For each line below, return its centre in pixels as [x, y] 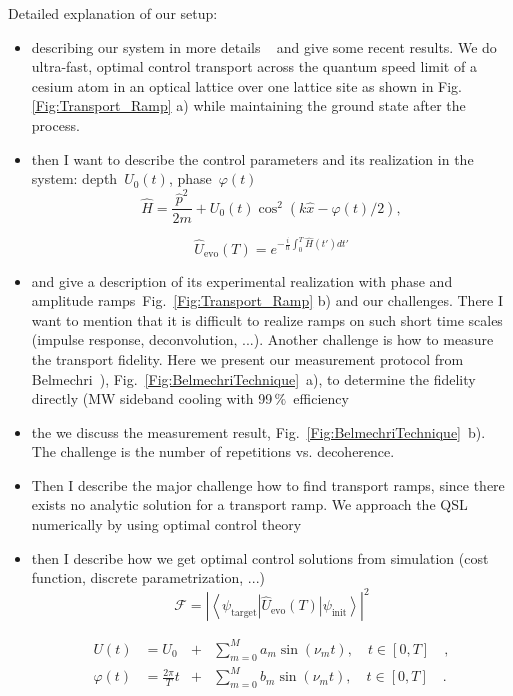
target [244, 613]
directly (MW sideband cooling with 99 [152, 398]
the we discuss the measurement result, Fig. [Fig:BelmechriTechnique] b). [258, 431]
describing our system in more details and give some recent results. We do [264, 46]
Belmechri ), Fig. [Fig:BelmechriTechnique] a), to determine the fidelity [253, 378]
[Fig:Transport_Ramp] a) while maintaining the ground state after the [248, 105]
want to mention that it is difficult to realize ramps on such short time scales [267, 319]
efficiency [321, 398]
